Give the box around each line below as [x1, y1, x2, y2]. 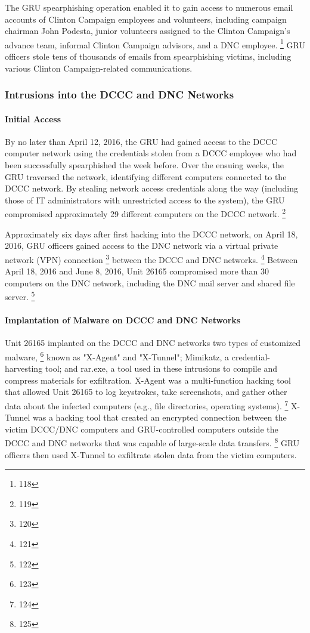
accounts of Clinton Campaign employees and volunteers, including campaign [5, 13, 287, 25]
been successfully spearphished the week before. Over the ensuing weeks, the [5, 159, 284, 171]
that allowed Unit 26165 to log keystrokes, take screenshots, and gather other [5, 385, 287, 398]
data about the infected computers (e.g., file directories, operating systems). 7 [5, 397, 289, 412]
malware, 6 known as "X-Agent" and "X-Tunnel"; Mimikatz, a [5, 348, 230, 363]
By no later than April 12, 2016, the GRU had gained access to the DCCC [5, 135, 278, 147]
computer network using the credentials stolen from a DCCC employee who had [5, 147, 297, 159]
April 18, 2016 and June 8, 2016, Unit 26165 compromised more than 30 [5, 265, 269, 277]
